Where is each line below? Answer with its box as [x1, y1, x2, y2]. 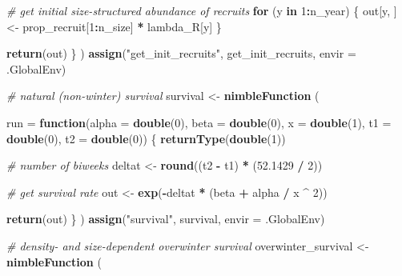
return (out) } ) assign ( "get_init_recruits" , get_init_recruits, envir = [6, 45, 356, 62]
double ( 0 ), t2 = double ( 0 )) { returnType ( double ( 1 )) [6, 130, 286, 146]
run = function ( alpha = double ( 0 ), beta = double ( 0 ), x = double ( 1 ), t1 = [6, 114, 392, 130]
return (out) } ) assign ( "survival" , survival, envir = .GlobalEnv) [6, 210, 325, 227]
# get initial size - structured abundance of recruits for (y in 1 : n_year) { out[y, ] [6, 2, 397, 18]
